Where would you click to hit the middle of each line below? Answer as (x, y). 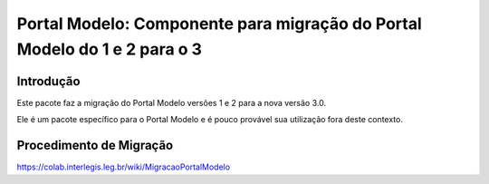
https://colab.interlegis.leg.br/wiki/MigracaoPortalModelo (124, 167)
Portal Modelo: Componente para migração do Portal (220, 24)
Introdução (48, 81)
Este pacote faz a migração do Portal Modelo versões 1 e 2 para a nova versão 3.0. (171, 102)
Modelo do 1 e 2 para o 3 (110, 49)
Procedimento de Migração (95, 145)
